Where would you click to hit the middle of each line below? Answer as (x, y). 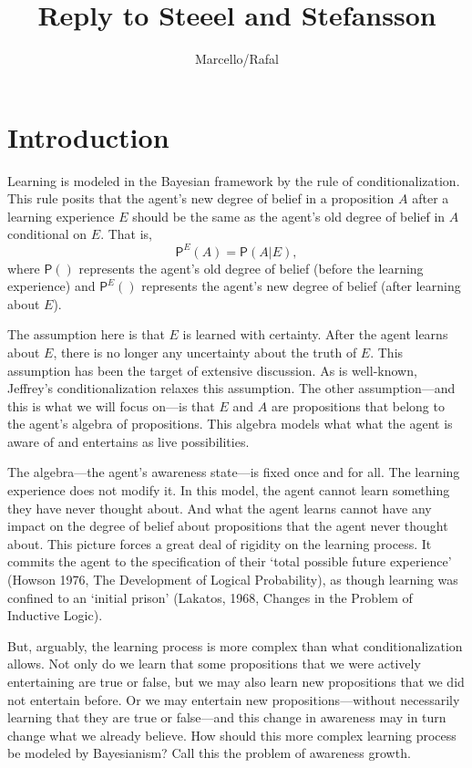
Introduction (88, 136)
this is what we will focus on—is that (111, 405)
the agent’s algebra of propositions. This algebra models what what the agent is (230, 424)
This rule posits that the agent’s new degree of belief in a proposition (201, 198)
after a (431, 198)
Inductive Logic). (55, 615)
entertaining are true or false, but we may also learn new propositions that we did (236, 681)
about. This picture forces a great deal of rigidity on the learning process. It (220, 543)
